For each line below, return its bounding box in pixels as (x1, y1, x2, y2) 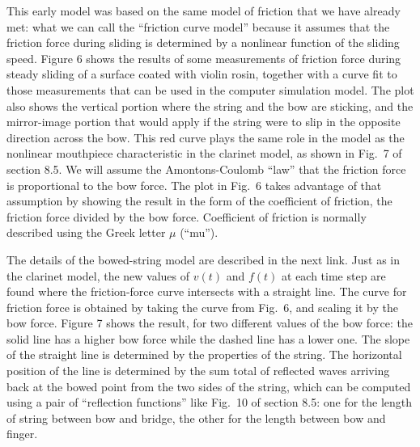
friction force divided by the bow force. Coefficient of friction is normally (6, 208, 367, 225)
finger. (6, 425, 38, 442)
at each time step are (282, 267, 386, 284)
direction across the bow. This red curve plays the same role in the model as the (6, 129, 405, 145)
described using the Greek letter (6, 224, 166, 241)
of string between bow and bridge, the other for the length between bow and (6, 409, 386, 426)
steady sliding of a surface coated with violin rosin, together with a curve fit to (6, 65, 397, 82)
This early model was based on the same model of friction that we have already (6, 2, 401, 19)
